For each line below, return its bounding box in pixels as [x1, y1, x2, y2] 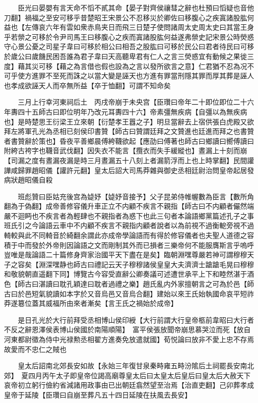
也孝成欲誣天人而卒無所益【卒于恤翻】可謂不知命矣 [4, 80, 171, 90]
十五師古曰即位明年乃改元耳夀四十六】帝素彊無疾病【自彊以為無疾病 [24, 106, 247, 116]
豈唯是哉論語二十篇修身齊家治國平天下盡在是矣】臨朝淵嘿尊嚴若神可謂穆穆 [4, 249, 247, 260]
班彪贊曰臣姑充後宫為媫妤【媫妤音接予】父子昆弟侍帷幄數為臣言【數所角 [17, 191, 254, 201]
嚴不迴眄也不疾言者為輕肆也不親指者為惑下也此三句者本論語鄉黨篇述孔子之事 [4, 210, 254, 221]
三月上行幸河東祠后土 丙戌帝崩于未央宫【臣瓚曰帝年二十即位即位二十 [17, 97, 247, 107]
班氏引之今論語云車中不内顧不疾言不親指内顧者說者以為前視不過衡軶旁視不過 [4, 220, 254, 230]
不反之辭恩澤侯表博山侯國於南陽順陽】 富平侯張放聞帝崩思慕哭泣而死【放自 [4, 324, 251, 335]
